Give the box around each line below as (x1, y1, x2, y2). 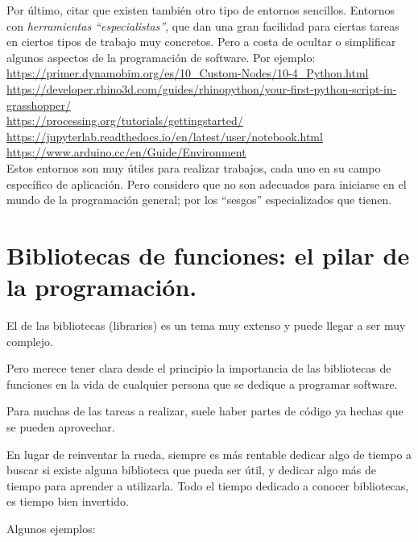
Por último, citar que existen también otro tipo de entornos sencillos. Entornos (6, 2, 395, 18)
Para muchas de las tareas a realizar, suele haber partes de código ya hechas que (6, 402, 404, 419)
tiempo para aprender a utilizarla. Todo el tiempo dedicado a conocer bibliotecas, (6, 477, 409, 494)
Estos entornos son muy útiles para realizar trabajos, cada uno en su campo (6, 159, 381, 176)
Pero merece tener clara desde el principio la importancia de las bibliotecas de (6, 360, 391, 377)
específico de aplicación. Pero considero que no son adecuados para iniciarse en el (6, 175, 407, 192)
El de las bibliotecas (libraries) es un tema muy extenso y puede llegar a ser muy (6, 317, 406, 334)
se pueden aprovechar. (6, 419, 115, 435)
